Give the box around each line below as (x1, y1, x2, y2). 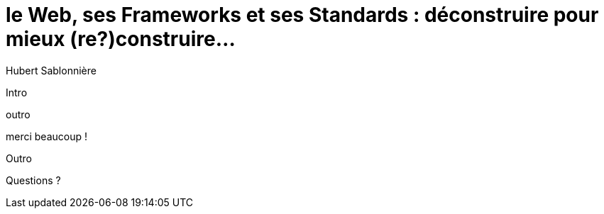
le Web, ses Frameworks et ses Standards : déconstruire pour (6, 3, 599, 27)
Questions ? (6, 174, 61, 186)
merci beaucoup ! (6, 130, 88, 142)
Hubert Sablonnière (6, 64, 97, 77)
